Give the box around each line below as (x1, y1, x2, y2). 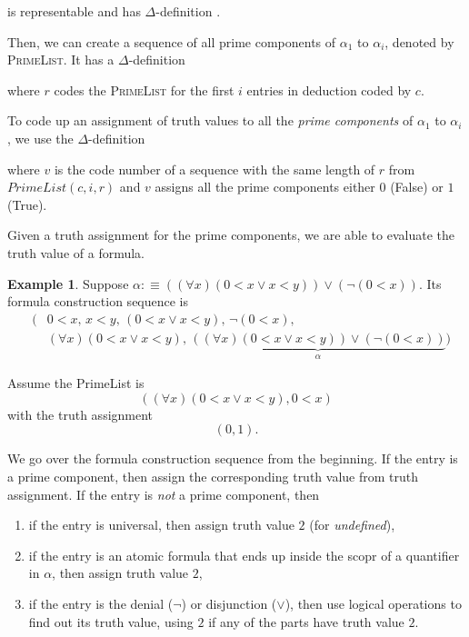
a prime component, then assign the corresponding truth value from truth (7, 467, 419, 485)
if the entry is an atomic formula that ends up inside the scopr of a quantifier (28, 545, 460, 564)
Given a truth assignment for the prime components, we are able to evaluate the (7, 225, 455, 244)
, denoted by (384, 32, 454, 51)
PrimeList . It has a (7, 50, 115, 69)
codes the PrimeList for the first (54, 80, 234, 99)
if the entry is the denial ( (28, 593, 174, 612)
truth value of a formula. (7, 243, 145, 262)
